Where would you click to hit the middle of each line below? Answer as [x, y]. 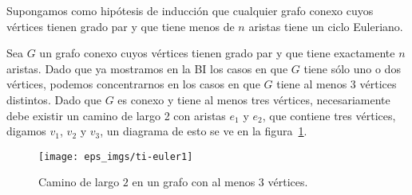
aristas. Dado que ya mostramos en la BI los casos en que [147, 68]
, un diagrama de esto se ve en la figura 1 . [204, 131]
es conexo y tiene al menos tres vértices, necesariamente [254, 99]
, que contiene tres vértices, [329, 115]
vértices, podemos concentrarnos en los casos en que [133, 84]
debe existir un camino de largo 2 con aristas [116, 115]
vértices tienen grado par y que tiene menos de [121, 26]
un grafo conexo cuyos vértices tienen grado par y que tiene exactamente [217, 53]
